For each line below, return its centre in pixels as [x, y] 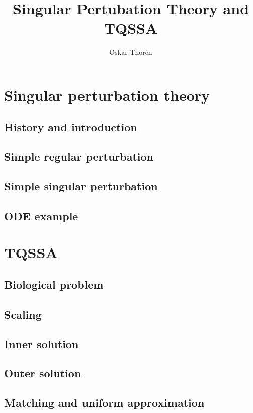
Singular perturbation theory [107, 95]
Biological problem [54, 284]
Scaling [23, 314]
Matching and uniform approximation [104, 403]
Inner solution [41, 343]
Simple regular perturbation [79, 157]
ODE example [41, 215]
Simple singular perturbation [81, 186]
